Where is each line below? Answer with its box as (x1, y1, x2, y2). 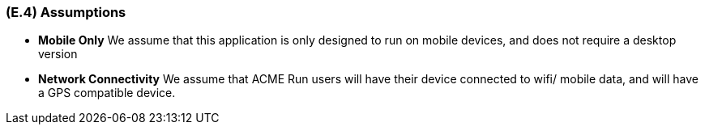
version (38, 47, 78, 61)
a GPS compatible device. (38, 86, 176, 100)
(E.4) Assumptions (6, 4, 126, 20)
